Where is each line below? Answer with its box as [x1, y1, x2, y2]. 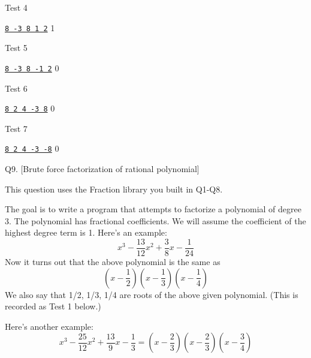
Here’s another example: [5, 320, 93, 332]
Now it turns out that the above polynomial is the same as [5, 255, 221, 268]
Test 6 [5, 82, 28, 94]
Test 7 [5, 122, 28, 134]
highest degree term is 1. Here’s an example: [5, 226, 167, 239]
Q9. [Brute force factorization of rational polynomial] [5, 163, 200, 175]
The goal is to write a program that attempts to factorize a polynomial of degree [5, 203, 301, 215]
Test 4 [5, 1, 28, 13]
